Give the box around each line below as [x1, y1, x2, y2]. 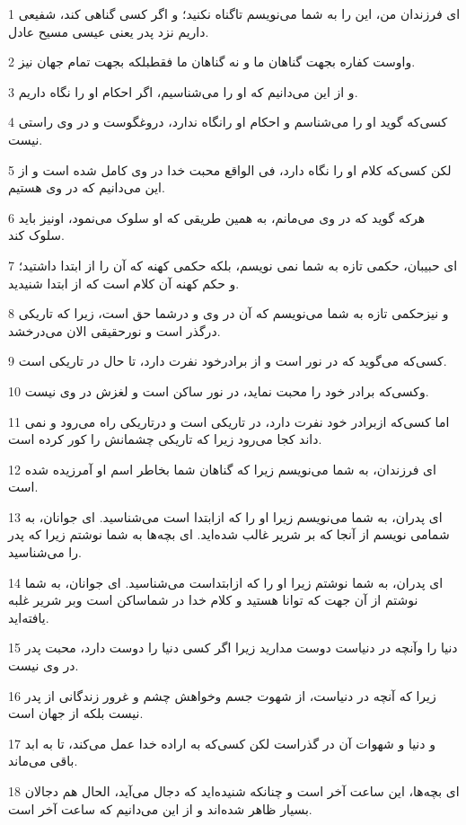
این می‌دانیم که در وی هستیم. [8, 178, 165, 197]
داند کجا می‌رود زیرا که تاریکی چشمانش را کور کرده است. [8, 430, 322, 448]
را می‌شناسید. [8, 543, 82, 562]
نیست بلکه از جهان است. [8, 704, 144, 723]
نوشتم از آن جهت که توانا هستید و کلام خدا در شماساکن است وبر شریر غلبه [8, 590, 418, 609]
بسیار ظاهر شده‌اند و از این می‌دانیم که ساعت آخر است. [8, 799, 312, 818]
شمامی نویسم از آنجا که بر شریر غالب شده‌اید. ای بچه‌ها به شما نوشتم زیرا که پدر [8, 525, 450, 544]
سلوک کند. [8, 226, 65, 244]
